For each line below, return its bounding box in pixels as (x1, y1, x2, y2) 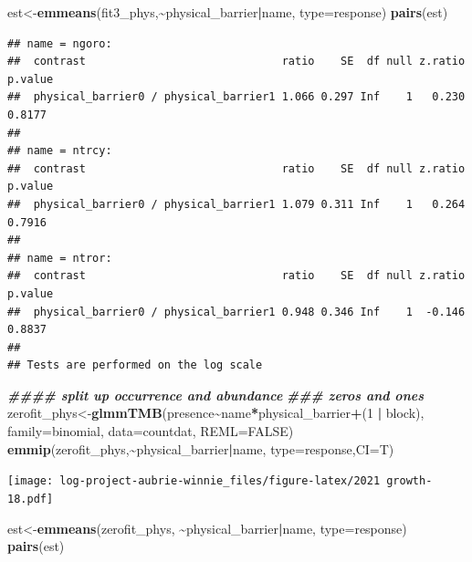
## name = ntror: (7, 251, 112, 265)
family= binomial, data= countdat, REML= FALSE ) (7, 421, 294, 441)
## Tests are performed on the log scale (7, 359, 263, 372)
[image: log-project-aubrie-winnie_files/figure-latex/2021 (7, 474, 381, 488)
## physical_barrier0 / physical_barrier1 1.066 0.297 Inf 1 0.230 (7, 90, 466, 104)
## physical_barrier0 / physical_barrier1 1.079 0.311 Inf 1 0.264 (7, 197, 466, 211)
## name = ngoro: (7, 36, 112, 50)
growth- (386, 474, 433, 488)
